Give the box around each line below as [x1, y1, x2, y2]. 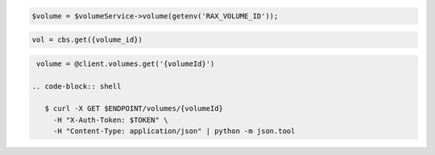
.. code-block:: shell [31, 81, 122, 91]
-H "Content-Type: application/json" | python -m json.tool [52, 127, 296, 136]
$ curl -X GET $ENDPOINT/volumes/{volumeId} [44, 104, 223, 113]
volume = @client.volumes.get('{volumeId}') [36, 59, 215, 68]
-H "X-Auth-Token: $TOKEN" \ [52, 115, 168, 124]
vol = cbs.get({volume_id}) [31, 35, 143, 44]
